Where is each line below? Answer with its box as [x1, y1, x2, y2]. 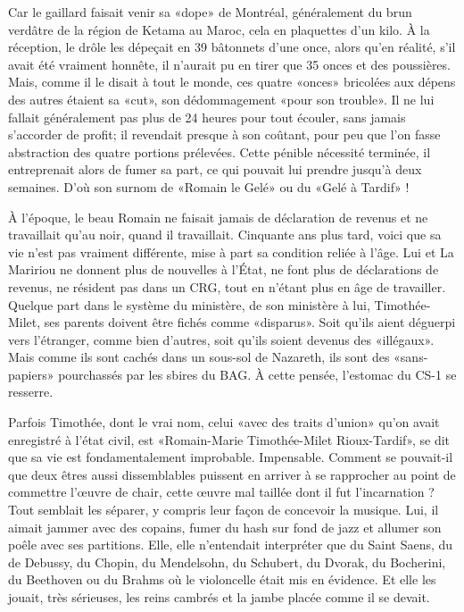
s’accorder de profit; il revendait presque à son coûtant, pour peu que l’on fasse [8, 125, 441, 144]
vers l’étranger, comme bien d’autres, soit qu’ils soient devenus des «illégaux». [8, 330, 435, 348]
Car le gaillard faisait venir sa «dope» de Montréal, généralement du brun [8, 3, 412, 21]
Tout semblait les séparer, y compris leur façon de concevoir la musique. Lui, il [8, 500, 439, 519]
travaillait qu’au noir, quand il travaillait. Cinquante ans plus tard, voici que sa [8, 225, 442, 244]
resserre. [8, 382, 54, 401]
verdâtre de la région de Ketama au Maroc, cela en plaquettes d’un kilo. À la [8, 20, 430, 38]
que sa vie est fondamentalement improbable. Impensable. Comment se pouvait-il [8, 448, 453, 466]
